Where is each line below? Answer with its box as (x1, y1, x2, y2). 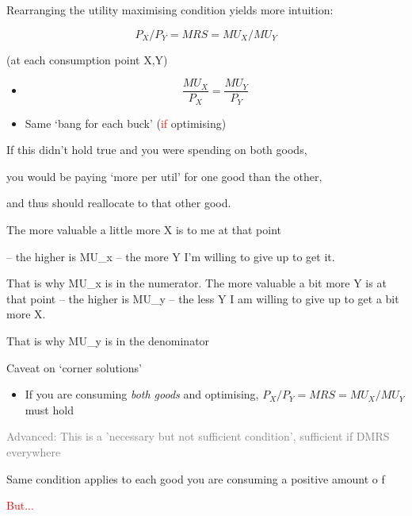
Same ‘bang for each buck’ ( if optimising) (25, 114, 227, 131)
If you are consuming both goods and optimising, (25, 386, 259, 402)
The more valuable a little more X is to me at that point (6, 221, 282, 238)
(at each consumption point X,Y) (6, 51, 168, 67)
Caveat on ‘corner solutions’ (6, 359, 142, 375)
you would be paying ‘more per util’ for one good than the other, (6, 168, 322, 184)
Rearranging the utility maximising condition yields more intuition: (6, 2, 334, 17)
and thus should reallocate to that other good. (6, 194, 231, 211)
